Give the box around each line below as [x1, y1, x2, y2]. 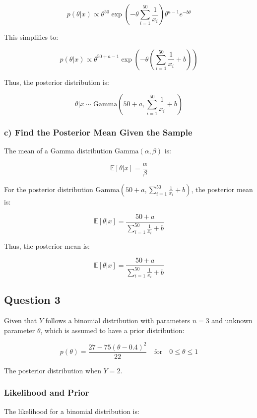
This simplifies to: [4, 32, 59, 42]
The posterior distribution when [4, 365, 101, 375]
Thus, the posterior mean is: [4, 240, 90, 251]
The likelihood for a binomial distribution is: [4, 406, 139, 416]
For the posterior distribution [4, 184, 93, 195]
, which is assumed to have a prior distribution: [40, 325, 185, 335]
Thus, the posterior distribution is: [4, 76, 110, 87]
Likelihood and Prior [4, 386, 89, 399]
